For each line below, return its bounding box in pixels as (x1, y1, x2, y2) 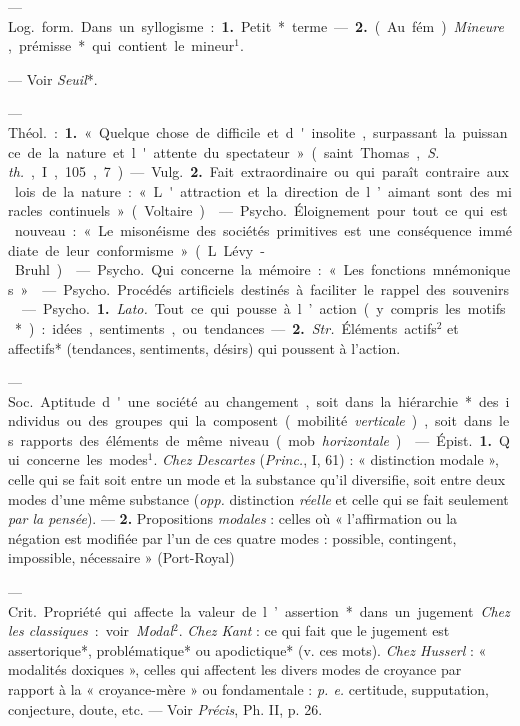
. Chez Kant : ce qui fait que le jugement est (178, 620, 450, 641)
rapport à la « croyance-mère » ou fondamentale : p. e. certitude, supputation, (8, 679, 489, 699)
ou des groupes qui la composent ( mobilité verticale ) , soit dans (66, 410, 493, 431)
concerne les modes (26, 449, 148, 470)
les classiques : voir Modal (8, 620, 173, 641)
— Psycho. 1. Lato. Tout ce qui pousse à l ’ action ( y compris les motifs (21, 298, 506, 319)
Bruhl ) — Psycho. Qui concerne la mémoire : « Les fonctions (14, 259, 426, 280)
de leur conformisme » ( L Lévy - (45, 239, 265, 260)
